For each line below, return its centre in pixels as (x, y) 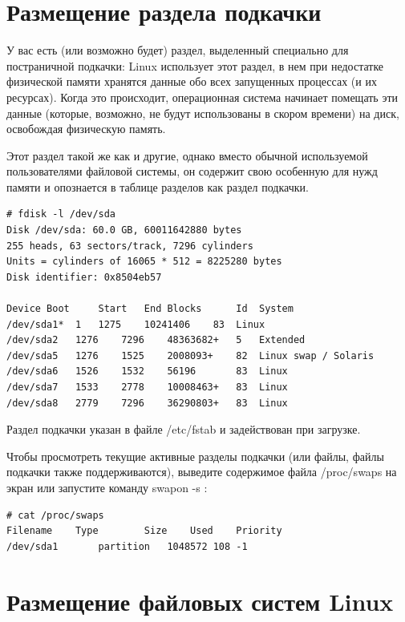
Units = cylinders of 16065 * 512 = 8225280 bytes (144, 262)
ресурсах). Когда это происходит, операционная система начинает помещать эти (202, 97)
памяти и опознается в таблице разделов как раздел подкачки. (158, 186)
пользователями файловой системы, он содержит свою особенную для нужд (192, 171)
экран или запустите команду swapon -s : (107, 487)
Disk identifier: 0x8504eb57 (84, 277)
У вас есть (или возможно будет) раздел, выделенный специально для (178, 50)
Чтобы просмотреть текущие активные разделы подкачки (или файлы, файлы (195, 456)
